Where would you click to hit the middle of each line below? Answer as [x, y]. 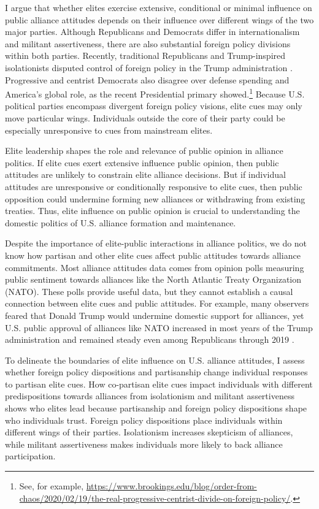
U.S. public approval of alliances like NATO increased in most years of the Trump [159, 327]
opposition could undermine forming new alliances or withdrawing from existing [155, 198]
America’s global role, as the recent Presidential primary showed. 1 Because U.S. [155, 93]
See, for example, [52, 486]
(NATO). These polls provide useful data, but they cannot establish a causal [149, 291]
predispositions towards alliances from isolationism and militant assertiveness [150, 396]
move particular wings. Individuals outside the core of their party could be [145, 118]
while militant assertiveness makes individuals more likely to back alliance [144, 444]
